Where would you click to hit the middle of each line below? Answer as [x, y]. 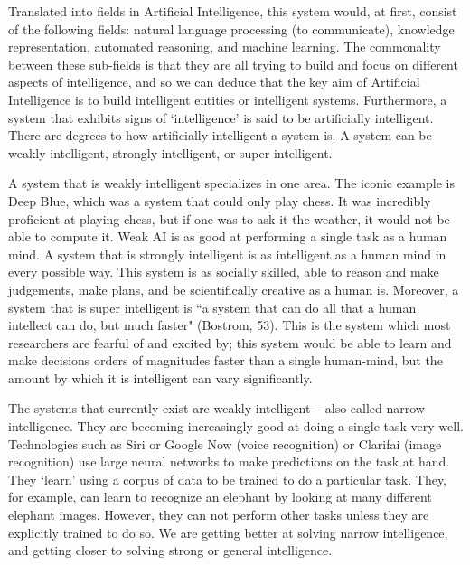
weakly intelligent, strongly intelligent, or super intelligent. [170, 152]
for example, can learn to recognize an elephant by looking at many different [220, 497]
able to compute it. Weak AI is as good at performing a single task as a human [228, 236]
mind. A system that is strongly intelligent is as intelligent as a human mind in [227, 254]
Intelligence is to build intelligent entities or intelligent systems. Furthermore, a [228, 99]
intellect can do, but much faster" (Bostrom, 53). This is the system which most [230, 325]
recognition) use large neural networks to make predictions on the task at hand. [229, 461]
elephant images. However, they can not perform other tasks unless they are [219, 515]
